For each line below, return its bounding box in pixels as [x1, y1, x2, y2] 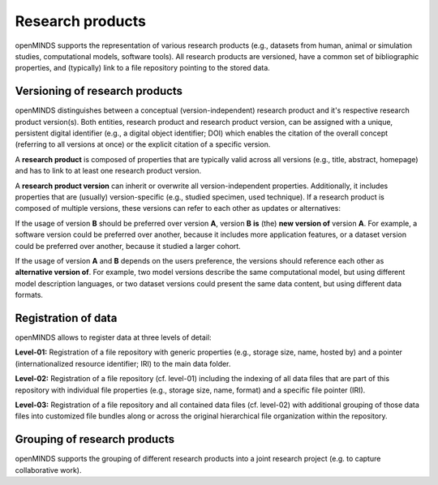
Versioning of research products [15, 84, 182, 98]
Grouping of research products [15, 432, 174, 446]
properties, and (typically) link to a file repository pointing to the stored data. [15, 63, 271, 73]
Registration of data [15, 311, 118, 324]
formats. [15, 290, 44, 300]
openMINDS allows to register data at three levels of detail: [15, 333, 212, 342]
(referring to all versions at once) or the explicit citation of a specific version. [15, 139, 271, 149]
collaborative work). [15, 465, 82, 474]
